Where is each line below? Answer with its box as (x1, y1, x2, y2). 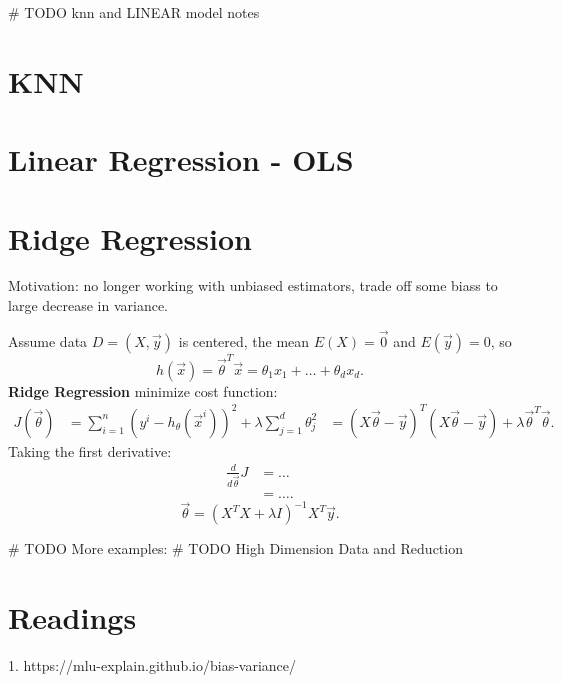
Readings (8, 597, 137, 638)
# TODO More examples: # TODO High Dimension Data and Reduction (8, 538, 463, 559)
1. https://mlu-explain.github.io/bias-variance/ (8, 654, 297, 675)
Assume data (8, 330, 88, 351)
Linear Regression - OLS (8, 139, 354, 180)
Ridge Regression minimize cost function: (8, 380, 278, 401)
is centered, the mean (178, 330, 310, 351)
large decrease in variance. (8, 295, 169, 316)
